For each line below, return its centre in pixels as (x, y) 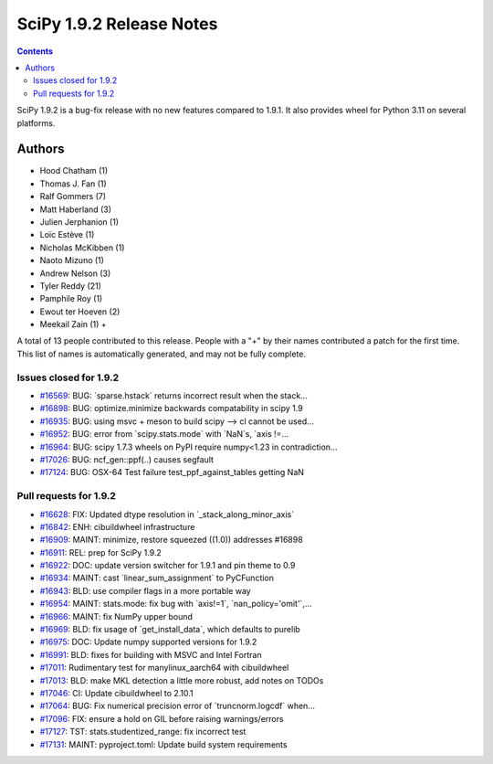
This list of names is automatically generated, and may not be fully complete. (161, 354)
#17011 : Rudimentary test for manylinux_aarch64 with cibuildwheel (164, 668)
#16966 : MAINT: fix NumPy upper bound (116, 616)
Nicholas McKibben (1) (82, 248)
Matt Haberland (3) (75, 209)
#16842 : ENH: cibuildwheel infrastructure (117, 526)
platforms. (36, 122)
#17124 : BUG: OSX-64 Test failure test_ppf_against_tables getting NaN (172, 472)
